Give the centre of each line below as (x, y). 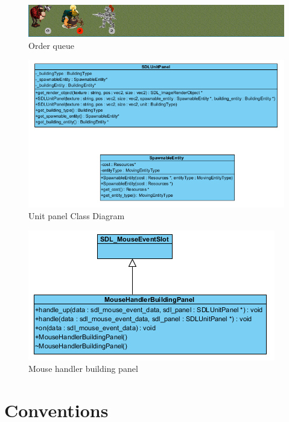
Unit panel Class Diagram (77, 216)
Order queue (51, 45)
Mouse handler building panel (83, 369)
